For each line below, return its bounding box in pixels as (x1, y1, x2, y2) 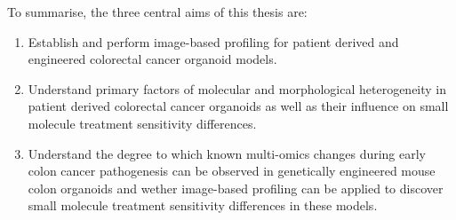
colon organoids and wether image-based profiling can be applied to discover (28, 178, 444, 197)
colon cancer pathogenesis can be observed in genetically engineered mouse (28, 161, 436, 180)
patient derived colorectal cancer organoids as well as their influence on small (28, 97, 449, 115)
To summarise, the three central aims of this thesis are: (7, 3, 308, 20)
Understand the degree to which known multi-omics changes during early (28, 144, 427, 162)
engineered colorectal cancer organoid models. (28, 50, 277, 68)
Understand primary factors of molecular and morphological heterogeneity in (28, 79, 447, 98)
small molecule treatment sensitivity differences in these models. (28, 196, 378, 215)
